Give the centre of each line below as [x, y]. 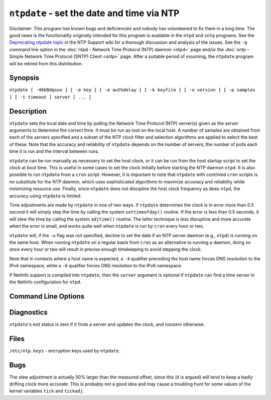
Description [28, 111]
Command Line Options [47, 296]
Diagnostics [28, 312]
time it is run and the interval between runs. [54, 151]
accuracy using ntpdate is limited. [45, 195]
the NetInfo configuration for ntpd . [45, 282]
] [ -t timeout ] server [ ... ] [50, 97]
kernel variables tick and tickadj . [47, 391]
